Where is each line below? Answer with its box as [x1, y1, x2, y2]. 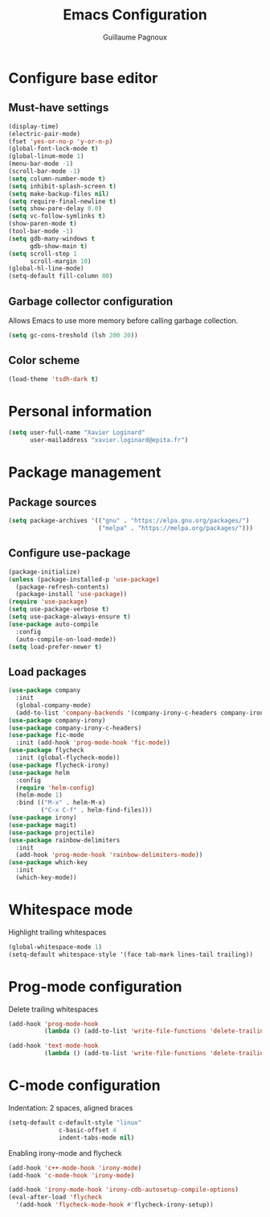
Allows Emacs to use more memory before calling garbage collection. [8, 316, 239, 325]
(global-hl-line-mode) [8, 264, 84, 273]
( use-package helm [8, 768, 70, 776]
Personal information [8, 402, 153, 420]
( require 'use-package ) [8, 598, 88, 606]
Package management [8, 463, 162, 482]
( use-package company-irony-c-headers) [8, 723, 142, 732]
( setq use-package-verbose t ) [8, 606, 110, 614]
